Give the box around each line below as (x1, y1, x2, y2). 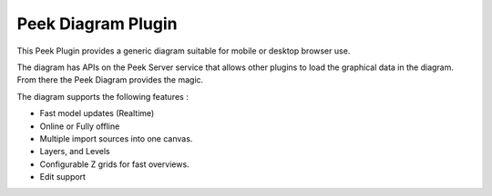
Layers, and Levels (39, 146, 110, 157)
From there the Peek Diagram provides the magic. (16, 74, 204, 85)
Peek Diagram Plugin (16, 14, 178, 34)
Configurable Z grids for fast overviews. (39, 159, 190, 170)
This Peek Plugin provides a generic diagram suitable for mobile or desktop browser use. (16, 45, 351, 56)
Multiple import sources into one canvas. (39, 132, 193, 144)
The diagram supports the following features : (16, 91, 189, 102)
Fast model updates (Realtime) (39, 108, 155, 119)
